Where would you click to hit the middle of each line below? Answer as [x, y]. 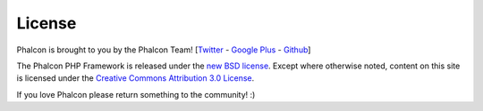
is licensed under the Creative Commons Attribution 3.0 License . [136, 78]
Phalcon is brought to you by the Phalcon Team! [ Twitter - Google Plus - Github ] [164, 50]
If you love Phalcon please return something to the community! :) [136, 94]
